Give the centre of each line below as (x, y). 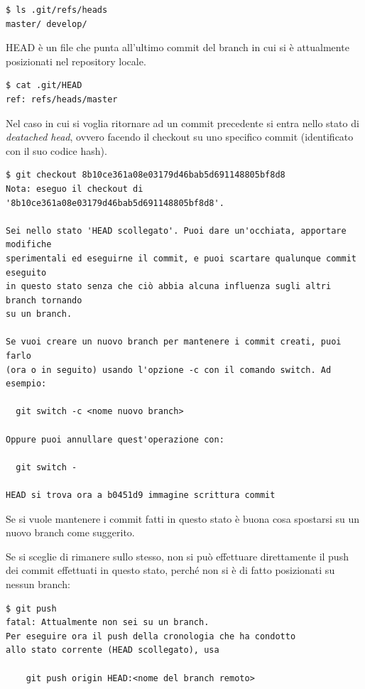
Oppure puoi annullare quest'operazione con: (115, 439)
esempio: (26, 384)
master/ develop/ (47, 24)
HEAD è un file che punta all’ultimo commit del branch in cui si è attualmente (178, 47)
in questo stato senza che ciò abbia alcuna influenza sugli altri (169, 287)
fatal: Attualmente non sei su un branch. (108, 623)
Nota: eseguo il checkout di (75, 189)
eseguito (26, 272)
